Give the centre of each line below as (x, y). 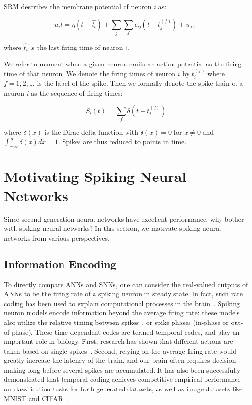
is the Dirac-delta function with (91, 132)
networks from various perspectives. (57, 237)
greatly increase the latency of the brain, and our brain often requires (107, 360)
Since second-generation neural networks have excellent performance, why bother (124, 219)
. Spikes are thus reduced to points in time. (122, 141)
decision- (225, 360)
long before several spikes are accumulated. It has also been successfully (134, 369)
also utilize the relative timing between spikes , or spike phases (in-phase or (116, 322)
